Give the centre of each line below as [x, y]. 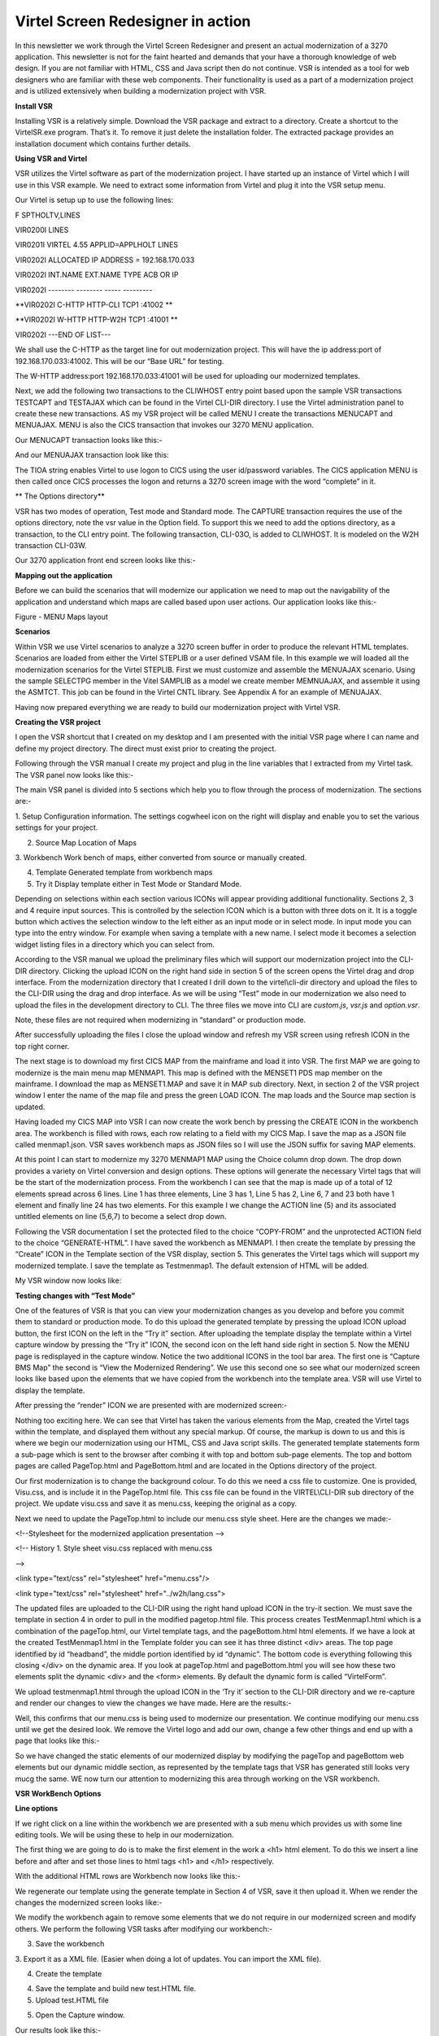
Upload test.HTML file [72, 2000]
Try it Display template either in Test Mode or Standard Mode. [139, 884]
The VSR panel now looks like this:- [74, 774]
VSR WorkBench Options [58, 1793]
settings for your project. [57, 827]
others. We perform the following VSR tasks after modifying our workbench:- [144, 1928]
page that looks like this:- [58, 1741]
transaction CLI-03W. [51, 545]
